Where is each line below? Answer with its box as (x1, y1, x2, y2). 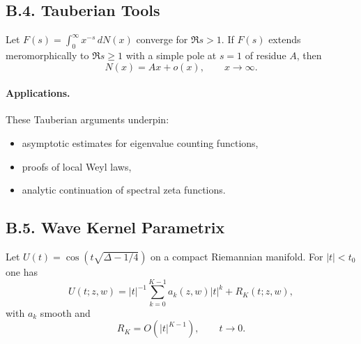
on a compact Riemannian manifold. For (151, 249, 323, 263)
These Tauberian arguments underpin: (6, 112, 169, 127)
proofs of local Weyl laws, (22, 159, 132, 173)
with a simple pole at (125, 48, 217, 62)
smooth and (40, 305, 91, 320)
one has (6, 264, 38, 279)
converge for (136, 32, 188, 47)
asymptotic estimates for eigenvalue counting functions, (22, 135, 259, 150)
